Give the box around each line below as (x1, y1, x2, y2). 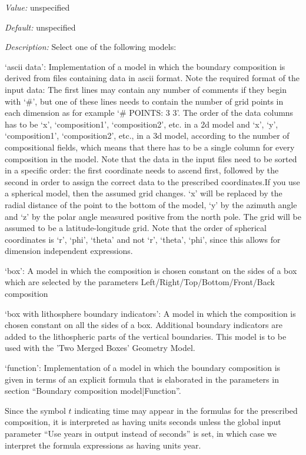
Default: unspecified (5, 21, 76, 33)
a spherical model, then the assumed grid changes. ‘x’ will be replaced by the (5, 187, 282, 199)
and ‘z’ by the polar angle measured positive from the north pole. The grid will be (5, 210, 301, 222)
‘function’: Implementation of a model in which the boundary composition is (5, 362, 281, 374)
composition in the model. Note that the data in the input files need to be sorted (5, 152, 297, 165)
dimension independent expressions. (5, 245, 133, 257)
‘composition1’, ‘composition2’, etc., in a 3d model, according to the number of (5, 129, 290, 142)
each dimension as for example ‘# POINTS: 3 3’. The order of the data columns (5, 106, 294, 119)
